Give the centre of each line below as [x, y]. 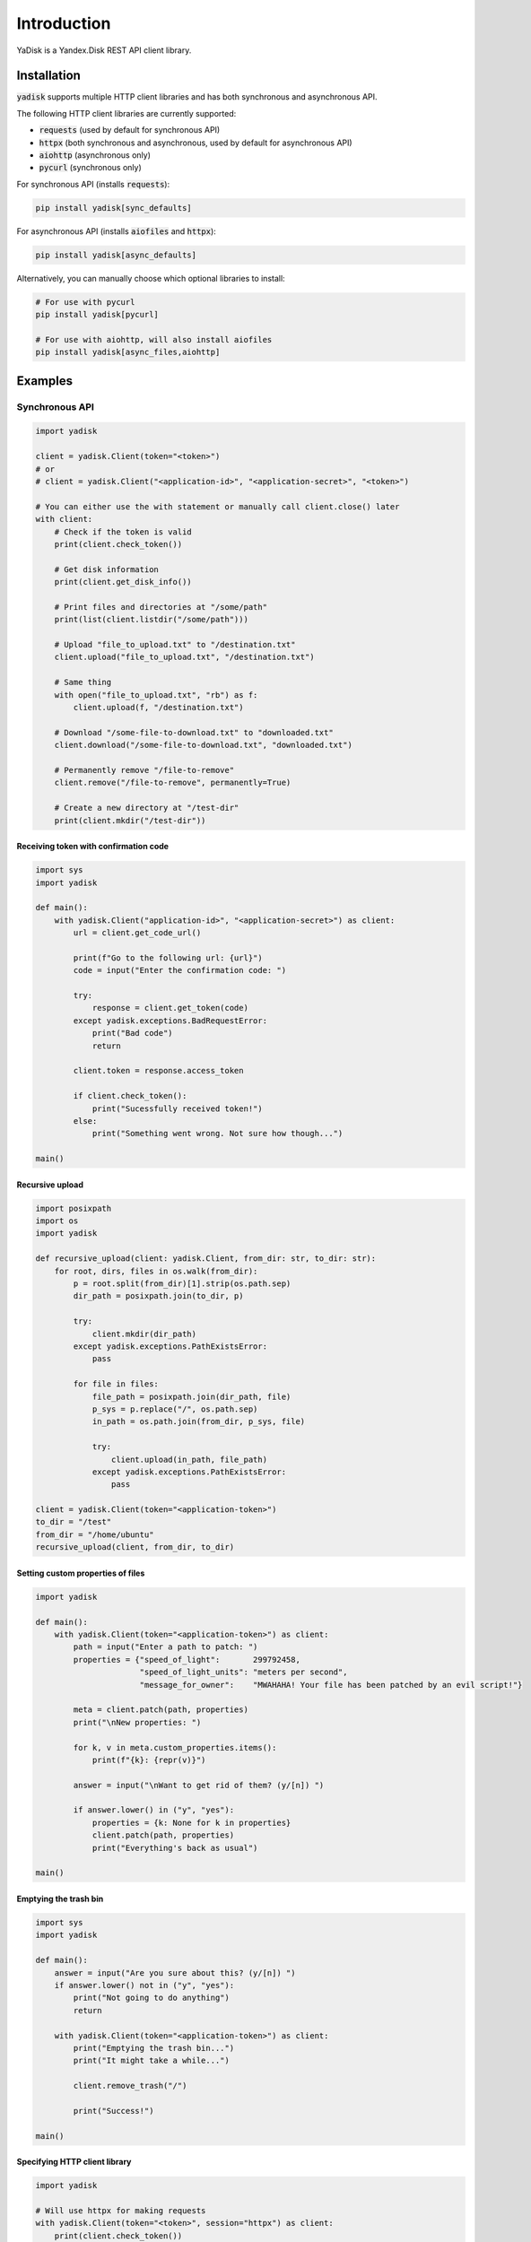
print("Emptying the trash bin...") [154, 2048]
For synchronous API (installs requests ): [93, 184]
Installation [48, 76]
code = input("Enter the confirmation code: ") [180, 970]
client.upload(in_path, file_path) [189, 1459]
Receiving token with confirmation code [93, 847]
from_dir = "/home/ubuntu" [95, 1534]
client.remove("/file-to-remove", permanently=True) [173, 783]
